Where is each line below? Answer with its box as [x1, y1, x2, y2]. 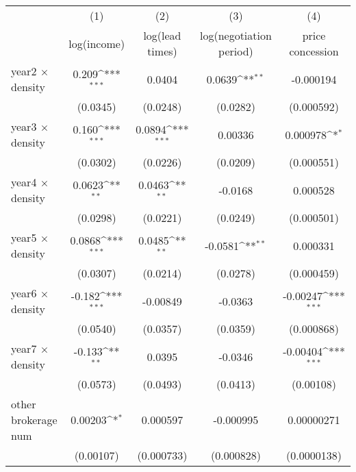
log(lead [143, 27, 181, 43]
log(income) [68, 35, 125, 51]
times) [147, 43, 177, 59]
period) [218, 43, 253, 59]
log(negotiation [199, 27, 272, 43]
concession [289, 43, 339, 59]
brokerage [11, 412, 58, 427]
